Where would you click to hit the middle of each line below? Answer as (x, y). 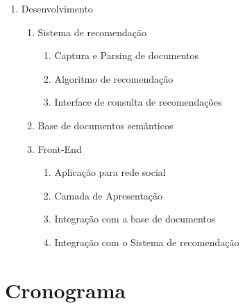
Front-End (60, 148)
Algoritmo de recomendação (114, 78)
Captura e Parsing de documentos (127, 55)
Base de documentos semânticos (105, 125)
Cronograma (66, 290)
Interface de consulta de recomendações (138, 102)
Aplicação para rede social (110, 172)
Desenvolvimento (57, 8)
